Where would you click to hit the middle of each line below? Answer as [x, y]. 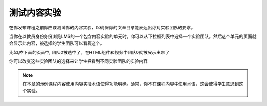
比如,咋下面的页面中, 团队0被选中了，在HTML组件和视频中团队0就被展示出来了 [89, 52]
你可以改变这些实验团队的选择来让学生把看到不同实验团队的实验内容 [78, 61]
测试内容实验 [35, 13]
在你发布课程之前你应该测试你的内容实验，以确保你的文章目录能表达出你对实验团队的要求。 [102, 27]
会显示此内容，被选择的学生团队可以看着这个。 [57, 43]
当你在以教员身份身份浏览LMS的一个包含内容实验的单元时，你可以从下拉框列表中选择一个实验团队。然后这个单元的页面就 [133, 36]
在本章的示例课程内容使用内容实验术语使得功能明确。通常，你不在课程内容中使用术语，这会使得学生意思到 [131, 84]
